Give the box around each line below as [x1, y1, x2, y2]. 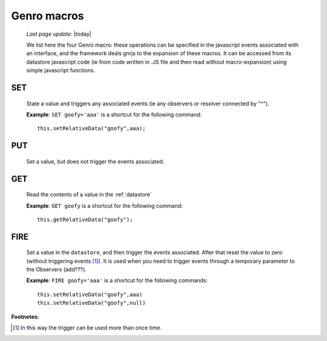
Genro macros [11, 9, 84, 22]
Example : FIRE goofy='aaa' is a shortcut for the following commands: [26, 277, 208, 284]
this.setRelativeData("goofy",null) [37, 300, 146, 306]
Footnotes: [11, 313, 39, 320]
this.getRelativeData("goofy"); [37, 216, 133, 223]
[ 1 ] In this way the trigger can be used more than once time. [13, 324, 162, 331]
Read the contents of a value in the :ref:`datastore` [26, 191, 152, 198]
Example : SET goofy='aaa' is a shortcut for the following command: [26, 111, 202, 118]
